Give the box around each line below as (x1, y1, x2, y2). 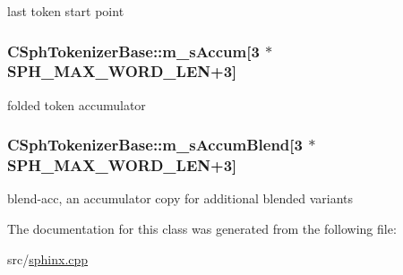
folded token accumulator (7, 95, 146, 114)
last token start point (7, 2, 124, 20)
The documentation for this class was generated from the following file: (7, 219, 397, 238)
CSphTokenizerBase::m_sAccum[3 (7, 39, 260, 62)
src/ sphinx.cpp (7, 249, 89, 268)
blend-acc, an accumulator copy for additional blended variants (7, 189, 354, 208)
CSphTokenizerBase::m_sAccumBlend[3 (7, 133, 303, 156)
